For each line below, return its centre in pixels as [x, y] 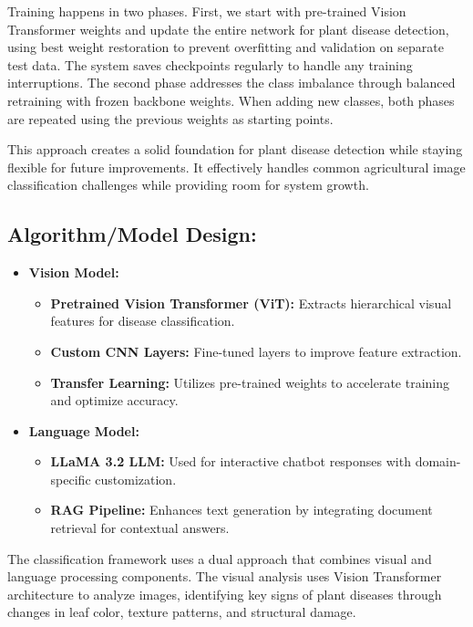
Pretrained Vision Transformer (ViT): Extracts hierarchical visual [251, 303]
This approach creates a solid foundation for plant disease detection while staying [235, 149]
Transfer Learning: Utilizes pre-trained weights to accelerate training [250, 382]
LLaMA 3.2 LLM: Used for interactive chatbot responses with [231, 461]
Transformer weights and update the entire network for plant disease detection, [228, 29]
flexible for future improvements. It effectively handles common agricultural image [236, 167]
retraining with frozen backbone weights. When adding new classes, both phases [231, 100]
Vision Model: [74, 272]
